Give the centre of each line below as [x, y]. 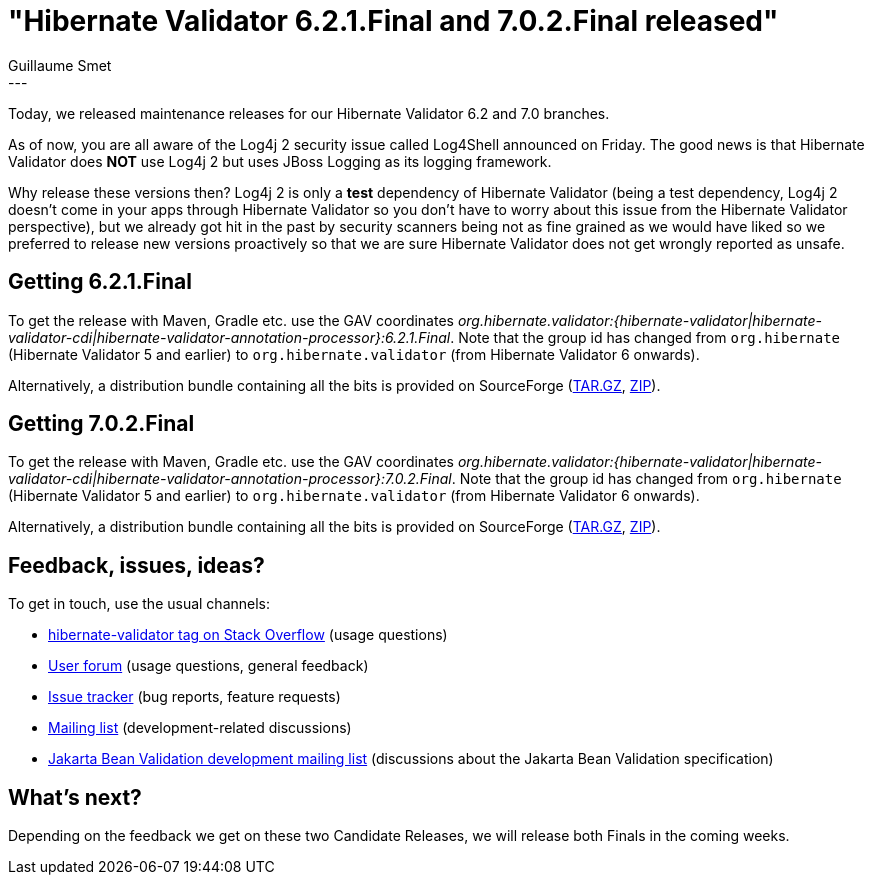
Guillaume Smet [60, 65]
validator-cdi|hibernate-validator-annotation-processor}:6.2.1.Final [229, 337]
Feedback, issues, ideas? [136, 565]
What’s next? [75, 797]
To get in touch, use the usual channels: [139, 604]
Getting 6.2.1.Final [100, 282]
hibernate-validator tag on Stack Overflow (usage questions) [248, 635]
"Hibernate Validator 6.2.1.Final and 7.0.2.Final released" [393, 21]
